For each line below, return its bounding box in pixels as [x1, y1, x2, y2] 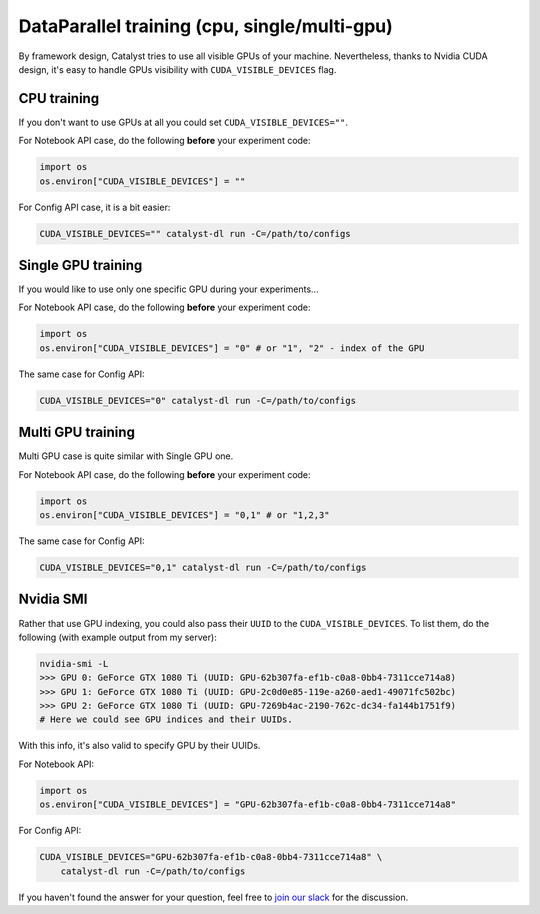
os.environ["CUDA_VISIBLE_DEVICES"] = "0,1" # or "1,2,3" [39, 510, 330, 521]
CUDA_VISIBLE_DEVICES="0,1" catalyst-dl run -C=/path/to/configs [39, 562, 367, 574]
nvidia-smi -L [39, 658, 109, 669]
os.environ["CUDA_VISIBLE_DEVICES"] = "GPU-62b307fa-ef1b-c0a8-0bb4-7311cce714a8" [39, 799, 457, 810]
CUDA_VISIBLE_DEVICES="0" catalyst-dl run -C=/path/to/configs [39, 395, 357, 406]
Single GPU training [18, 256, 143, 274]
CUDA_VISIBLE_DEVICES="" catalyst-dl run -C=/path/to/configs [39, 228, 351, 239]
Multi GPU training [18, 424, 135, 441]
